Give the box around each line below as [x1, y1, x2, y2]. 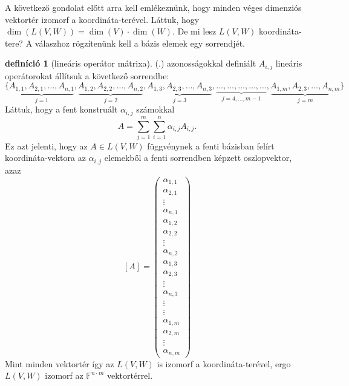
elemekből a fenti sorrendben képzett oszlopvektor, [104, 151, 292, 164]
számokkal [136, 103, 175, 116]
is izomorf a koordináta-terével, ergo [157, 357, 291, 370]
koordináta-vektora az [5, 151, 86, 164]
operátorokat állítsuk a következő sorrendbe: [5, 69, 169, 82]
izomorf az [45, 369, 83, 382]
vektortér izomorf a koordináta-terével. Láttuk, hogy [5, 13, 200, 25]
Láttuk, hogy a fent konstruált [5, 103, 118, 116]
